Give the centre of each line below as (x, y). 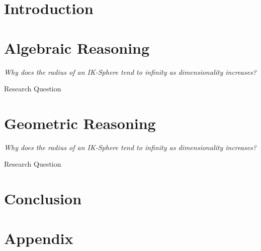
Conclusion (43, 199)
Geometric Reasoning (80, 123)
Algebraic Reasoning (77, 47)
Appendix (39, 238)
